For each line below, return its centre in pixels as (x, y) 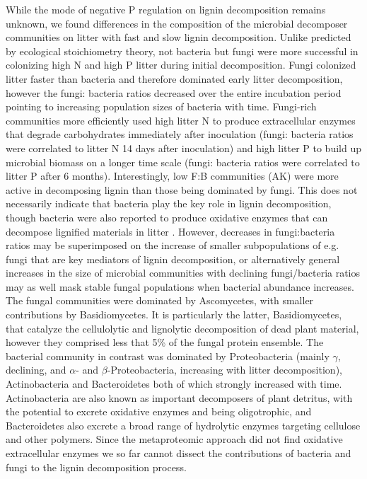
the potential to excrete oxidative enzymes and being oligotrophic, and (159, 411)
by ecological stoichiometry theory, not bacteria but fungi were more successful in (182, 51)
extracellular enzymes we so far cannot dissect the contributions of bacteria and (179, 453)
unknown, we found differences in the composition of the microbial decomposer (177, 23)
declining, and (36, 370)
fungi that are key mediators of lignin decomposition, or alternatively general (173, 259)
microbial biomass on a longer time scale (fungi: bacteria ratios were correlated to (183, 162)
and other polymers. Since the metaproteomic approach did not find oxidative (174, 439)
